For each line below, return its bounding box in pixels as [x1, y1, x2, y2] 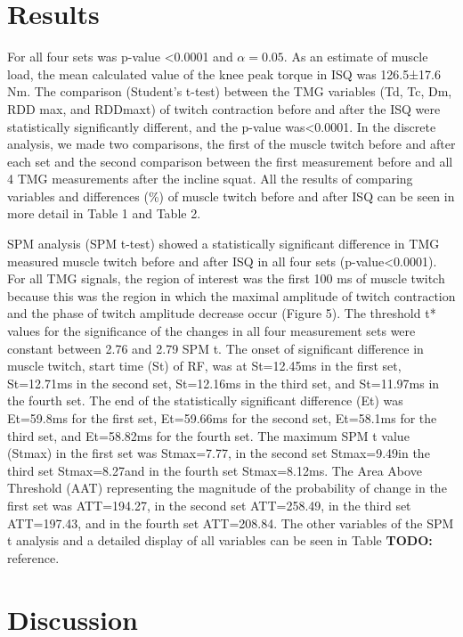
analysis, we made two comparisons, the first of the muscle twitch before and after [7, 135, 456, 153]
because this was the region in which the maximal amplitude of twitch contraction [7, 286, 456, 305]
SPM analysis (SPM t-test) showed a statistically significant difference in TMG [7, 234, 440, 253]
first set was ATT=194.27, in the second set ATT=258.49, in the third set [7, 495, 411, 514]
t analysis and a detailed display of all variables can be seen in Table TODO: [7, 531, 433, 550]
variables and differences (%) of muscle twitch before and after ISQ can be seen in [7, 186, 455, 205]
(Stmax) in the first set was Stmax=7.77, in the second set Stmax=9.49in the [7, 444, 430, 462]
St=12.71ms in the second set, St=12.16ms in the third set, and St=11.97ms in [7, 373, 440, 392]
